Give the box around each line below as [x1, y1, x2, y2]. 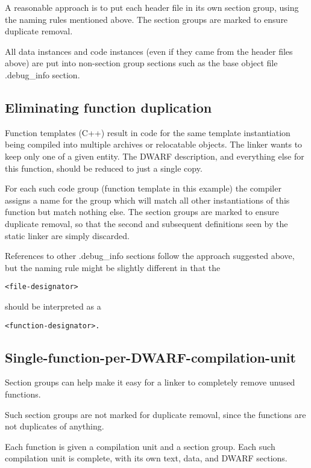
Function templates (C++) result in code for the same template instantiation [5, 126, 291, 139]
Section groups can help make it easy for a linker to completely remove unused [5, 376, 295, 388]
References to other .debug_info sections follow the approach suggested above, [5, 249, 295, 262]
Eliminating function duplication [5, 98, 212, 116]
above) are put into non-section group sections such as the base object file [5, 57, 278, 69]
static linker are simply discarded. [5, 229, 130, 242]
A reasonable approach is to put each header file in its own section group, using [5, 1, 299, 13]
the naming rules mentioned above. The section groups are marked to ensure [5, 13, 288, 25]
